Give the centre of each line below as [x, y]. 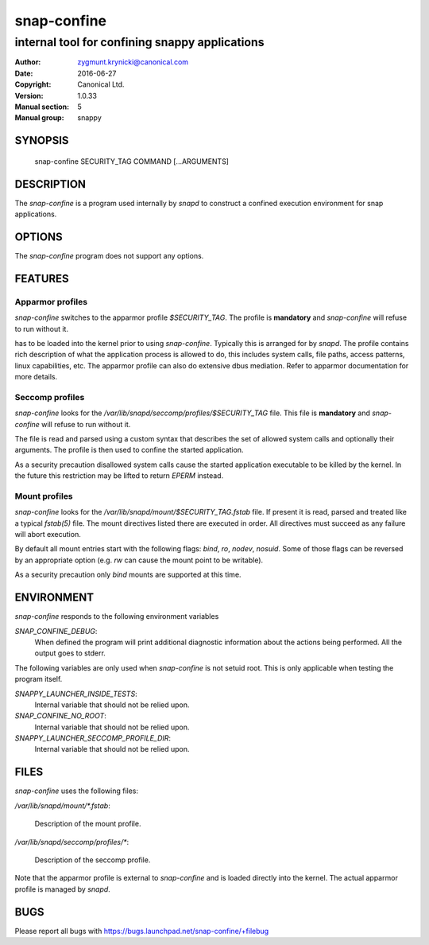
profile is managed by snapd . [62, 889]
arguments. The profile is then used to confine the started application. [129, 450]
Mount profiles [44, 496]
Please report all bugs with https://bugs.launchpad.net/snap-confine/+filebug [142, 931]
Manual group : [39, 118]
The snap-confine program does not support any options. [109, 255]
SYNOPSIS [42, 140]
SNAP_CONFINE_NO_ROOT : [60, 716]
